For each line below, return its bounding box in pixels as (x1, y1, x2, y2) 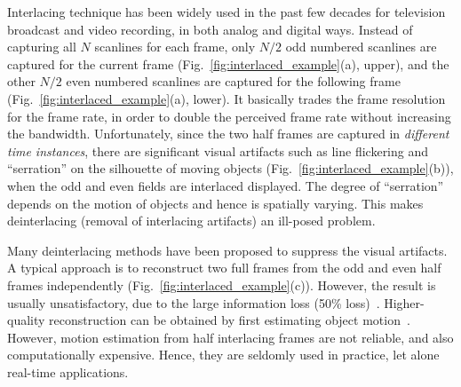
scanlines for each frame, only (94, 37, 256, 56)
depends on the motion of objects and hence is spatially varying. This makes (7, 193, 424, 212)
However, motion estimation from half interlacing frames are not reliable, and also (7, 328, 454, 346)
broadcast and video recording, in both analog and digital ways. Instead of (7, 20, 413, 38)
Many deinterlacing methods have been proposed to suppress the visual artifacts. (7, 241, 448, 259)
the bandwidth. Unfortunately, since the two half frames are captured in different (7, 124, 449, 143)
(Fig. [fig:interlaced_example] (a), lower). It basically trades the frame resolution (7, 89, 446, 107)
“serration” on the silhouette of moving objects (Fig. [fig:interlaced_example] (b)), (7, 159, 454, 178)
